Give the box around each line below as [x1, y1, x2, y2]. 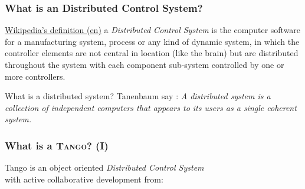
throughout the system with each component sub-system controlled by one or [5, 58, 284, 70]
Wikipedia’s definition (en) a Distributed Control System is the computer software [5, 24, 301, 36]
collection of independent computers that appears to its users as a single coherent [5, 101, 297, 113]
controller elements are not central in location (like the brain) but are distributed [5, 47, 299, 59]
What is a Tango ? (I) [5, 138, 109, 152]
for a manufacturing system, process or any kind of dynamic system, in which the [5, 35, 300, 47]
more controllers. [5, 70, 65, 82]
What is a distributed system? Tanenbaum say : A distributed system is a [5, 90, 271, 102]
